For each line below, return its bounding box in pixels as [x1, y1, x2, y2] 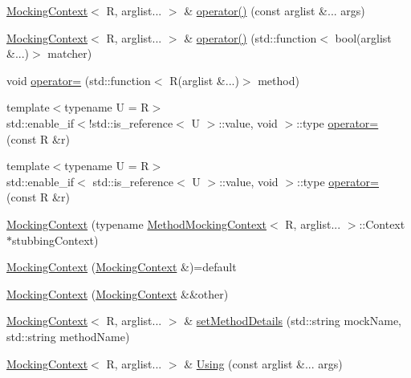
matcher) [47, 45, 92, 62]
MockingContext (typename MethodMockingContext [6, 215, 267, 232]
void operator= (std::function [6, 71, 151, 88]
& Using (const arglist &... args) [184, 355, 343, 372]
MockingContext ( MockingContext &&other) [6, 285, 229, 302]
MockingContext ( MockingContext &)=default [6, 258, 237, 275]
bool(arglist [335, 29, 392, 46]
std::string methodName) [6, 327, 130, 344]
